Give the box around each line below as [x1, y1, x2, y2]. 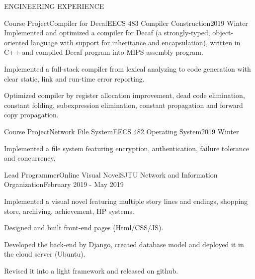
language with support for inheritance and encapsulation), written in [31, 37, 241, 47]
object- [212, 27, 234, 38]
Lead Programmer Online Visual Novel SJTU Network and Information [4, 169, 218, 180]
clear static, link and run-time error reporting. [4, 73, 145, 84]
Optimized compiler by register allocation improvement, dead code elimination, [4, 90, 245, 100]
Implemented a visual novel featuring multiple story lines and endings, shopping [4, 195, 248, 206]
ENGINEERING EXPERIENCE [4, 1, 104, 11]
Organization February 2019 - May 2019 [4, 179, 124, 189]
